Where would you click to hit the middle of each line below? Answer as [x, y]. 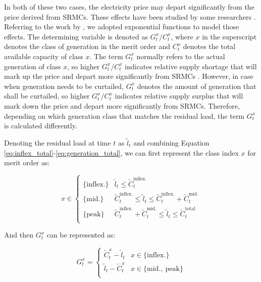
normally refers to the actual [181, 56]
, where [182, 36]
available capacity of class [44, 56]
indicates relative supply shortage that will [191, 66]
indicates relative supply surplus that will [179, 96]
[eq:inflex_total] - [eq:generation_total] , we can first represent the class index [121, 152]
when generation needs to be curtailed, [64, 86]
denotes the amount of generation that [197, 86]
